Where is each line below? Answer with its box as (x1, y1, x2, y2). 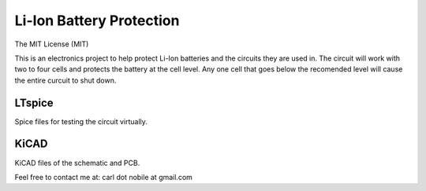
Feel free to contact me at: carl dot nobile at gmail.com (14, 172, 193, 182)
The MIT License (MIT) (14, 39, 89, 49)
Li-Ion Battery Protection (14, 12, 180, 29)
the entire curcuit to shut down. (14, 75, 117, 85)
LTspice (14, 96, 54, 109)
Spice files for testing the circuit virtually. (14, 116, 148, 126)
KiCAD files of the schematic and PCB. (14, 158, 140, 167)
